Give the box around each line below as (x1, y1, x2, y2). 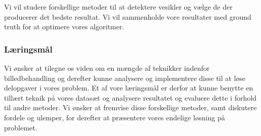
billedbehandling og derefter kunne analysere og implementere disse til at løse (4, 72, 246, 83)
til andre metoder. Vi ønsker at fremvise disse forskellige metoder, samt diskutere (4, 102, 257, 113)
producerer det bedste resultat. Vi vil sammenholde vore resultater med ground (4, 11, 251, 22)
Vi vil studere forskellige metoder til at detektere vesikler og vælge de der (4, 2, 233, 12)
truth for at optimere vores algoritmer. (4, 21, 124, 32)
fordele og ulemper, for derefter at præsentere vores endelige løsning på (4, 112, 225, 122)
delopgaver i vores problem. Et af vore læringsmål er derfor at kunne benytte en (4, 82, 253, 93)
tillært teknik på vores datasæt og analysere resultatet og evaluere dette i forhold (4, 92, 257, 103)
